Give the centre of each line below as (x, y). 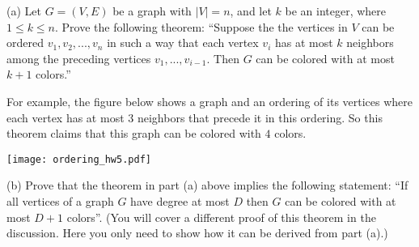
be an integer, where (336, 11)
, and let (251, 11)
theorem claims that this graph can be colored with (134, 133)
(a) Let (24, 11)
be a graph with (152, 11)
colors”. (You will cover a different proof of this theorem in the (221, 217)
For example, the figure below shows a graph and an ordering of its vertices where (210, 101)
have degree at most (180, 201)
